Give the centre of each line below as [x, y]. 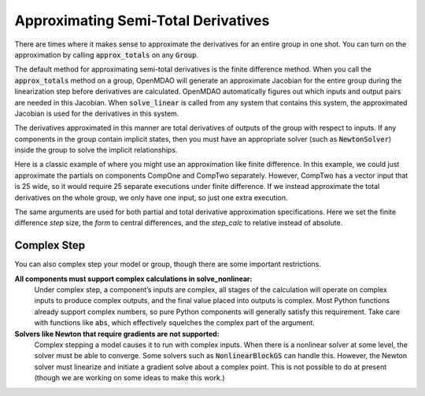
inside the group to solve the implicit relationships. [96, 150]
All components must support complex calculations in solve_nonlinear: [133, 279]
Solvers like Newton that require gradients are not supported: [117, 334]
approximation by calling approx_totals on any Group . [106, 54]
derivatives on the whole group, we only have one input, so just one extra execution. [151, 198]
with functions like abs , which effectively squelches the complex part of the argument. [174, 323]
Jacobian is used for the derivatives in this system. [97, 113]
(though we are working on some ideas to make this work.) [129, 378]
